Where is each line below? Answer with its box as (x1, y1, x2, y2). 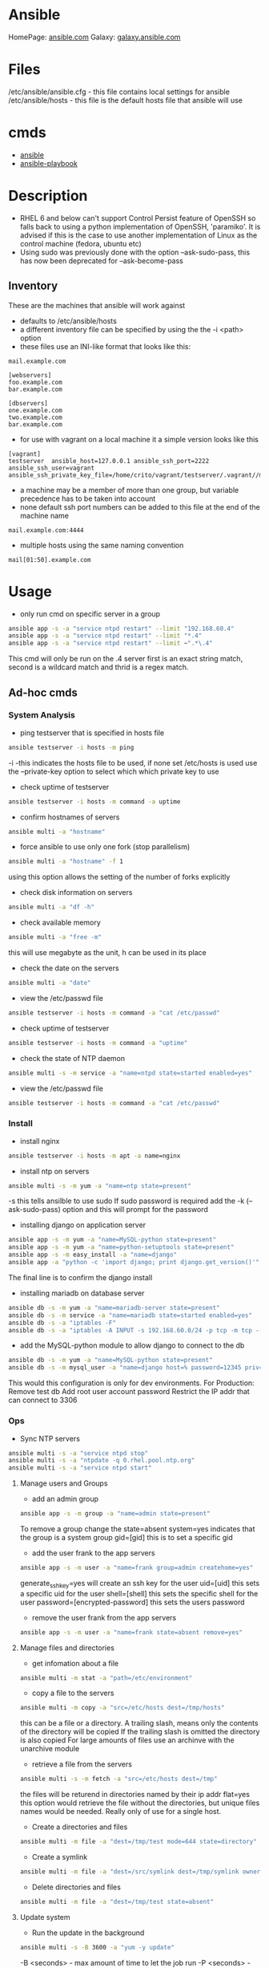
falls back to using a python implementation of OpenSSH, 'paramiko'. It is (19, 222, 261, 231)
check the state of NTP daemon (19, 1053, 126, 1063)
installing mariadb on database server (19, 1288, 145, 1298)
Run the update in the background (31, 1928, 145, 1938)
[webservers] (8, 371, 52, 379)
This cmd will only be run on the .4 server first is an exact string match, (8, 654, 243, 664)
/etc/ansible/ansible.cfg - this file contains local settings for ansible (8, 87, 231, 96)
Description (8, 187, 88, 205)
